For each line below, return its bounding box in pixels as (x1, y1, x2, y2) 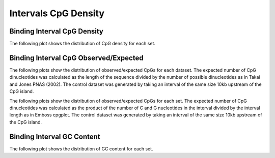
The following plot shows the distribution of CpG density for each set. (9, 41, 155, 47)
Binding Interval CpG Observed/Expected (9, 53, 144, 62)
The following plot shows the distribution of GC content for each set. (9, 145, 153, 152)
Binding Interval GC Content (9, 132, 100, 141)
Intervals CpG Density (9, 8, 104, 19)
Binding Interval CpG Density (9, 27, 104, 36)
